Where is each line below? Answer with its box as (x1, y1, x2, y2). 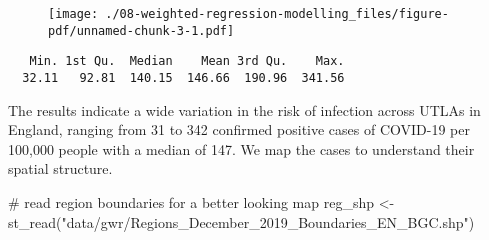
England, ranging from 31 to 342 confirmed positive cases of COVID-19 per (8, 119, 470, 140)
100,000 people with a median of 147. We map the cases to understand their (8, 138, 475, 159)
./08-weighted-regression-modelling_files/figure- (105, 7, 449, 21)
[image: (48, 7, 99, 21)
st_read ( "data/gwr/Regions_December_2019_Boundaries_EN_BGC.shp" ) (8, 211, 475, 232)
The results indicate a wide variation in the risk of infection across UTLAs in (8, 99, 481, 120)
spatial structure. (8, 158, 113, 179)
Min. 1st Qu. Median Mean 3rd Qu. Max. (29, 54, 345, 69)
